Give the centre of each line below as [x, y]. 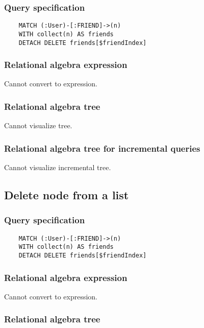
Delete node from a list [67, 195]
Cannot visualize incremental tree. [58, 167]
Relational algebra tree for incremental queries [102, 148]
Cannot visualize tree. [38, 125]
